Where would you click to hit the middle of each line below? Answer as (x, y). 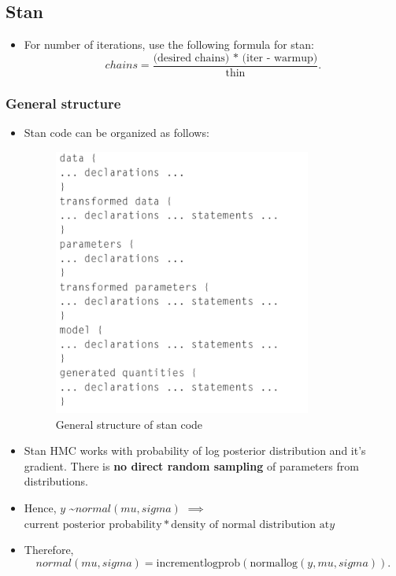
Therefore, (49, 550)
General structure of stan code (129, 424)
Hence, (40, 507)
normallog (274, 563)
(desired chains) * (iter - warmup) (235, 58)
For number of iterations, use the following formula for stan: (169, 44)
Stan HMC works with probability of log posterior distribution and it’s (195, 450)
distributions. (56, 481)
